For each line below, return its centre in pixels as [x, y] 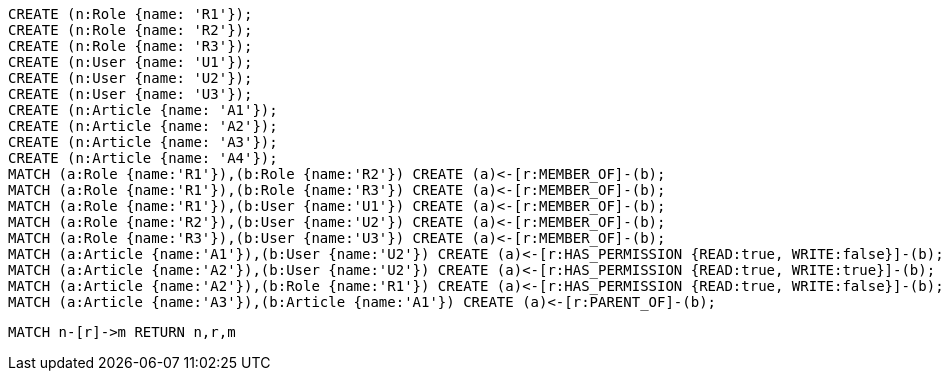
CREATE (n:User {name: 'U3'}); [130, 94]
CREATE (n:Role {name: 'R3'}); [130, 46]
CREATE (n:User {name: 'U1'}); [130, 62]
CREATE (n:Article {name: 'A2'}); [143, 126]
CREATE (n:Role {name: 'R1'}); [130, 14]
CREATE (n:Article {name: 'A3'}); [143, 142]
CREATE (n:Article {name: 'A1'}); [143, 110]
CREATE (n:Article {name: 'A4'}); [143, 158]
